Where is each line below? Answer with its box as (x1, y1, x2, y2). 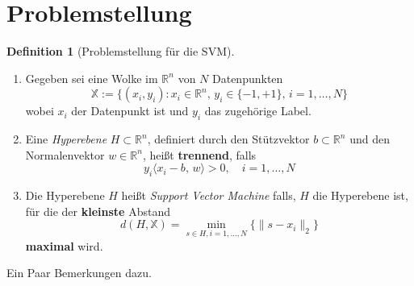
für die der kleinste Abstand (25, 202, 170, 219)
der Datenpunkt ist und (71, 102, 189, 119)
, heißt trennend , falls (142, 146, 257, 163)
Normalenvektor (25, 146, 105, 163)
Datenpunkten (211, 69, 283, 86)
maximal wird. (25, 237, 103, 254)
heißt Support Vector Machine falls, (121, 187, 296, 204)
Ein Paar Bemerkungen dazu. (6, 264, 152, 281)
